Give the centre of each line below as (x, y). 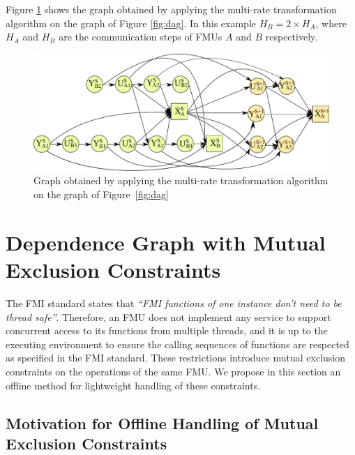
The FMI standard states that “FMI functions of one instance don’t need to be (174, 303)
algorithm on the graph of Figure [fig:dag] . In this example (131, 23)
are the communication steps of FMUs (141, 37)
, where (331, 23)
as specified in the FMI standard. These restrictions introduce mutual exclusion (176, 358)
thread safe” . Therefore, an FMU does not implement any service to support (168, 316)
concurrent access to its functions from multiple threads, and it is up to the (167, 330)
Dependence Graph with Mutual (166, 242)
